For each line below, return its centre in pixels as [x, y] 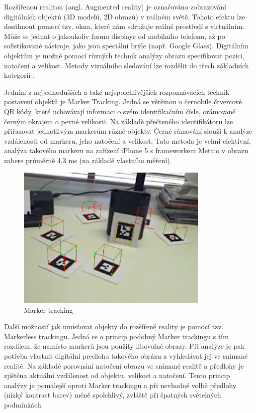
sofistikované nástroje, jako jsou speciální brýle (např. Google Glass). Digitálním [126, 46]
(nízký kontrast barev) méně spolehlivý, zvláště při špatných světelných [113, 395]
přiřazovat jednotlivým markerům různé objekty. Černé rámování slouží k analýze [128, 131]
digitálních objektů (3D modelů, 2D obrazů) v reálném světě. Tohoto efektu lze [125, 16]
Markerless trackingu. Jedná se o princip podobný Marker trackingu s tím [116, 336]
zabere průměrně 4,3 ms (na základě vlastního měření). [88, 160]
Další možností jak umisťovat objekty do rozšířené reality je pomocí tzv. [114, 326]
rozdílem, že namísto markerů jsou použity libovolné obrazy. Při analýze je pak [124, 346]
